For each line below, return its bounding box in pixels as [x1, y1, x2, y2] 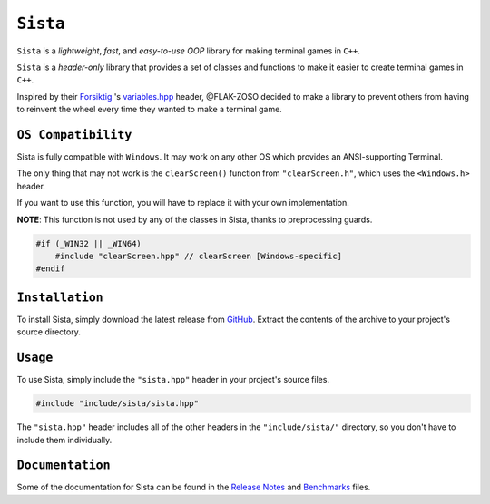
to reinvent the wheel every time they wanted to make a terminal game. [16, 104, 283, 115]
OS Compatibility [16, 127, 132, 142]
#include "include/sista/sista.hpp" [35, 399, 200, 409]
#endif [35, 264, 65, 274]
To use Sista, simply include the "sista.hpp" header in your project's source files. [16, 374, 330, 385]
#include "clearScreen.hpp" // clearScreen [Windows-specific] [54, 250, 343, 261]
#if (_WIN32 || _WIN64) [35, 238, 142, 248]
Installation [16, 290, 103, 305]
